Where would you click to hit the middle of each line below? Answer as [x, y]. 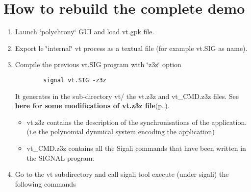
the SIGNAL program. [61, 157]
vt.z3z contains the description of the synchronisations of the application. [137, 122]
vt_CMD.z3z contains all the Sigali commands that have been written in [136, 148]
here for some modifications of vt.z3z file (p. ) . [92, 106]
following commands [45, 183]
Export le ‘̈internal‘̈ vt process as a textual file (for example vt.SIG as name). [131, 48]
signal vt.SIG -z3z [75, 80]
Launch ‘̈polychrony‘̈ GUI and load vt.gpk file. [85, 32]
